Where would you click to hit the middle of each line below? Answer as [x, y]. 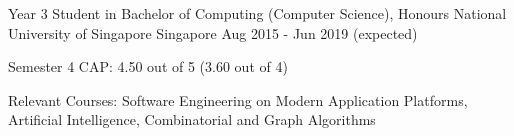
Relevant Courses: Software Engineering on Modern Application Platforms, [238, 99]
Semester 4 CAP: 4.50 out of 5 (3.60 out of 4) [148, 66]
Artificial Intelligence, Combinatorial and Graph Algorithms [192, 119]
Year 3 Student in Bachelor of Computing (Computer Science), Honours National [257, 13]
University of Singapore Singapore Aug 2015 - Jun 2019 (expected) [213, 32]
